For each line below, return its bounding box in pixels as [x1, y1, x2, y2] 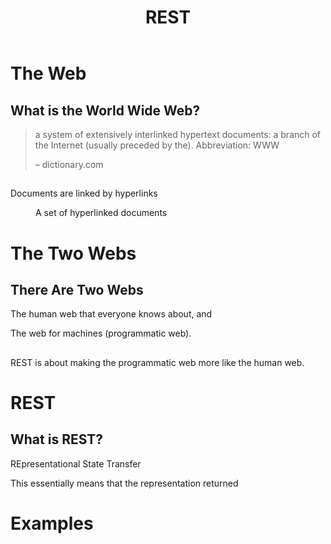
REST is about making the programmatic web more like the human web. [10, 356, 305, 368]
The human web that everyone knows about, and [10, 308, 213, 320]
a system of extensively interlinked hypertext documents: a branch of [34, 129, 322, 140]
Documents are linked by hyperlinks [10, 187, 158, 200]
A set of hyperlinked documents [35, 207, 168, 219]
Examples [10, 512, 94, 535]
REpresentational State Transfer [10, 457, 142, 470]
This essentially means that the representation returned [10, 477, 239, 489]
